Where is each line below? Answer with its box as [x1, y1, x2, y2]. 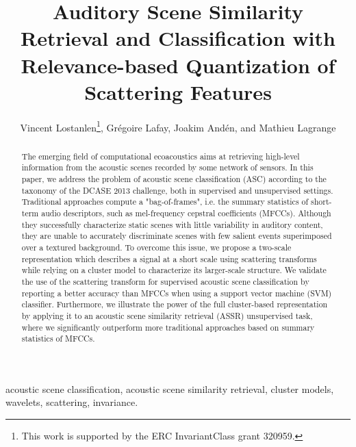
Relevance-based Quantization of [21, 51, 335, 79]
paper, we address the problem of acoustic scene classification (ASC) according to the [21, 173, 327, 185]
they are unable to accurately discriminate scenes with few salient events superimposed [21, 230, 332, 242]
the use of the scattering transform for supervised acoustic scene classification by [21, 275, 309, 287]
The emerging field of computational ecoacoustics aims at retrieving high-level [21, 150, 300, 162]
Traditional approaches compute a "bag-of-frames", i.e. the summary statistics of [21, 196, 309, 207]
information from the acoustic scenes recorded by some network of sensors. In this [21, 162, 314, 173]
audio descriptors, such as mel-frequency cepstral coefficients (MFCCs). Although [41, 207, 331, 219]
